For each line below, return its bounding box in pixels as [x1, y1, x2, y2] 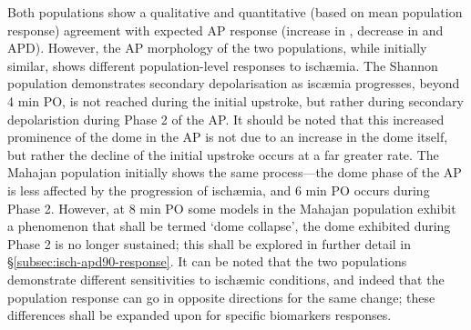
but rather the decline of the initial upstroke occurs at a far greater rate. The [7, 145, 439, 164]
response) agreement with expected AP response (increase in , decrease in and [7, 20, 444, 39]
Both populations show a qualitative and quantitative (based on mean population [7, 3, 463, 21]
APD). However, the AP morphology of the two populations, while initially [7, 38, 427, 57]
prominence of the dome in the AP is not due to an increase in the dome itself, [7, 127, 448, 146]
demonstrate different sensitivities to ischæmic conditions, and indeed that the [7, 269, 445, 288]
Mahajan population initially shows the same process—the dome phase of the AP [7, 163, 462, 182]
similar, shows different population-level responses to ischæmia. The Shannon [7, 55, 438, 75]
